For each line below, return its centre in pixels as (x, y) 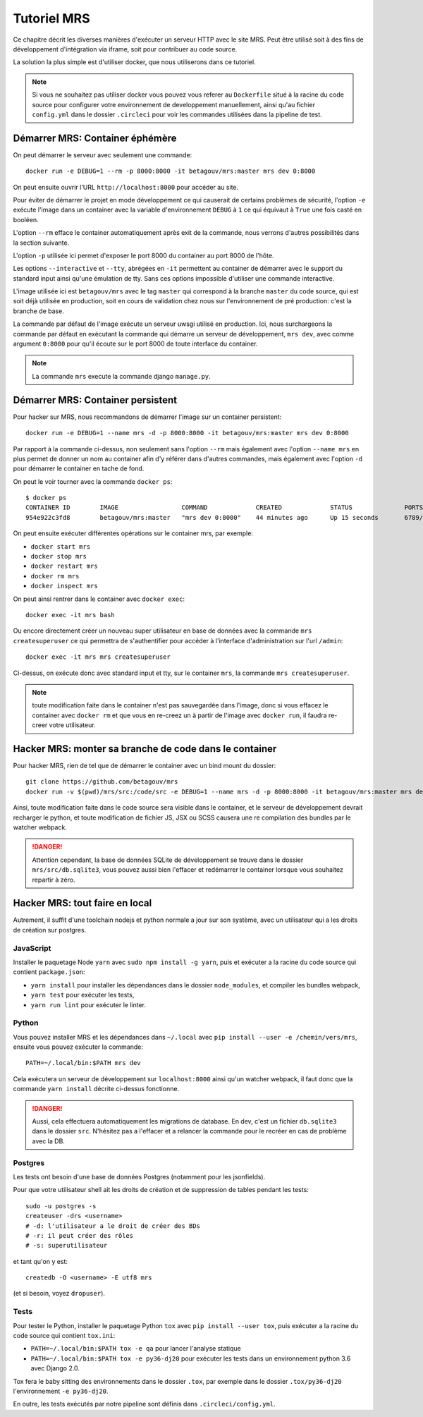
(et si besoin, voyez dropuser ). (59, 1294)
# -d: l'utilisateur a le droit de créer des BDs (113, 1226)
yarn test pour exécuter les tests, (82, 995)
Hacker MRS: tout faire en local (82, 903)
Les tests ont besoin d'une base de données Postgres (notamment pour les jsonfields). (139, 1176)
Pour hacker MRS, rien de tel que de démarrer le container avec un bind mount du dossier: (145, 766)
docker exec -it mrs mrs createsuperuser (98, 657)
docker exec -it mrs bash (70, 615)
